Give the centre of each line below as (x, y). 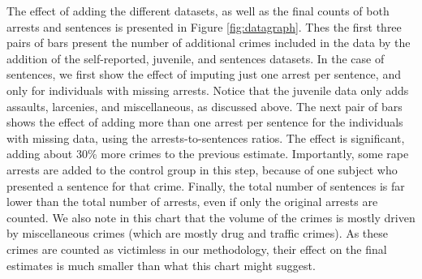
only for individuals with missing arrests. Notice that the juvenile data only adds (208, 90)
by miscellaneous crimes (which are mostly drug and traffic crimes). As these (198, 233)
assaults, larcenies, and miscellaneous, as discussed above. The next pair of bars (205, 106)
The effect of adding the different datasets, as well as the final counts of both (198, 11)
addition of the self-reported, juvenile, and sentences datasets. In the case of (196, 58)
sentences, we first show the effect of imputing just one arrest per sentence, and (204, 74)
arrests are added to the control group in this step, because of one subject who (202, 169)
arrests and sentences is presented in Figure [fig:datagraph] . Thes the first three (204, 26)
